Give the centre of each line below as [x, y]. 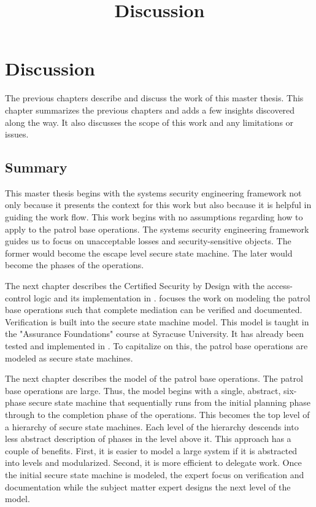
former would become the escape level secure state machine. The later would [149, 253]
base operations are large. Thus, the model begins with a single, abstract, [143, 390]
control [18, 297]
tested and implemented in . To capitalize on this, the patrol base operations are [156, 346]
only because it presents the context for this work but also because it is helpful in [158, 205]
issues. [17, 134]
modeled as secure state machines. [69, 358]
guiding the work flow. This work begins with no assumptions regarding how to [154, 217]
